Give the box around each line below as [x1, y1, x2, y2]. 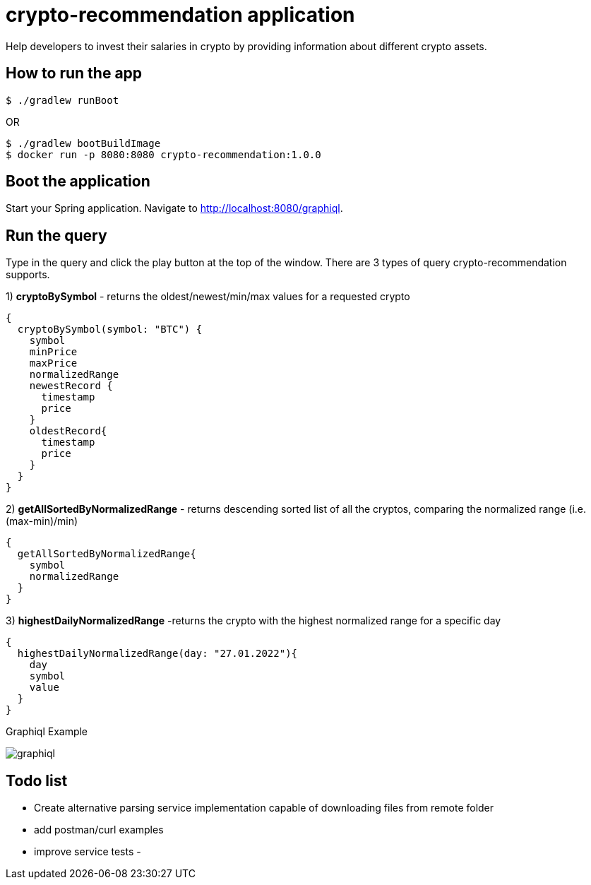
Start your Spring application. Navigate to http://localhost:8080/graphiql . [6, 202, 343, 215]
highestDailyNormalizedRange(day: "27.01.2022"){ [17, 648, 298, 660]
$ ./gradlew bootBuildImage [6, 137, 161, 149]
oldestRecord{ [29, 425, 107, 437]
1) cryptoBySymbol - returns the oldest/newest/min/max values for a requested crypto [6, 290, 410, 303]
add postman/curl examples [34, 824, 164, 836]
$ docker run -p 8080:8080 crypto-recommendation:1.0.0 [6, 148, 321, 160]
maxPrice [29, 357, 78, 369]
